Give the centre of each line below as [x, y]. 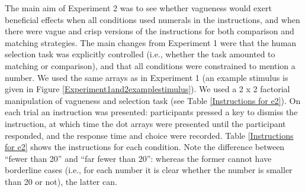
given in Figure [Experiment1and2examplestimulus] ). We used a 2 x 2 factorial [147, 89]
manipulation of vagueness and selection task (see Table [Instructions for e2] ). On [153, 100]
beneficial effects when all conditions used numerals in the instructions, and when [152, 19]
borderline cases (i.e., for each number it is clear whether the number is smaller [149, 170]
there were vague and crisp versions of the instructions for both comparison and [150, 31]
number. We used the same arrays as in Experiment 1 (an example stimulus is [147, 77]
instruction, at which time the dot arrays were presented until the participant [145, 123]
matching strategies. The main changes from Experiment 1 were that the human [151, 42]
